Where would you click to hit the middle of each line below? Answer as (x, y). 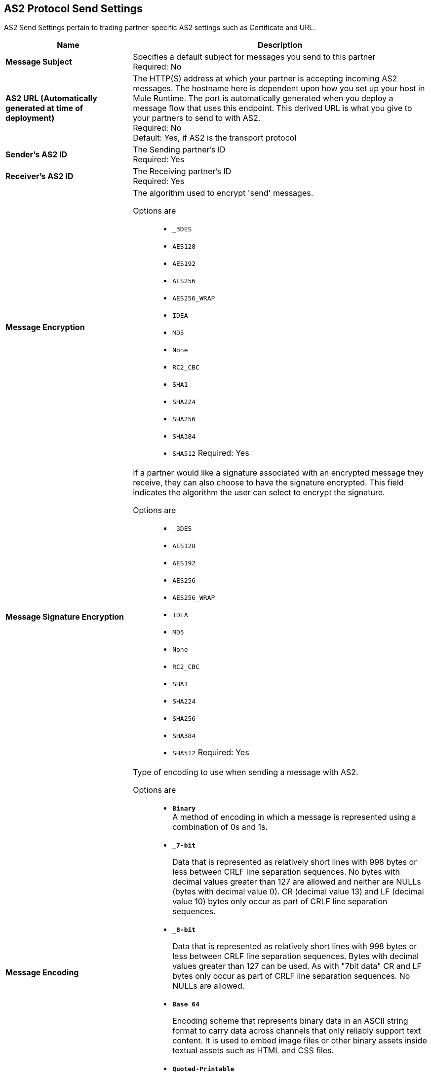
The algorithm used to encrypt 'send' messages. (223, 193)
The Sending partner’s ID (179, 150)
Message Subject (39, 62)
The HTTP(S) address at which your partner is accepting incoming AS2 (265, 79)
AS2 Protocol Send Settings (73, 9)
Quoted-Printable (203, 1069)
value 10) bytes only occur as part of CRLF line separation (280, 902)
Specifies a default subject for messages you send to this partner (254, 57)
